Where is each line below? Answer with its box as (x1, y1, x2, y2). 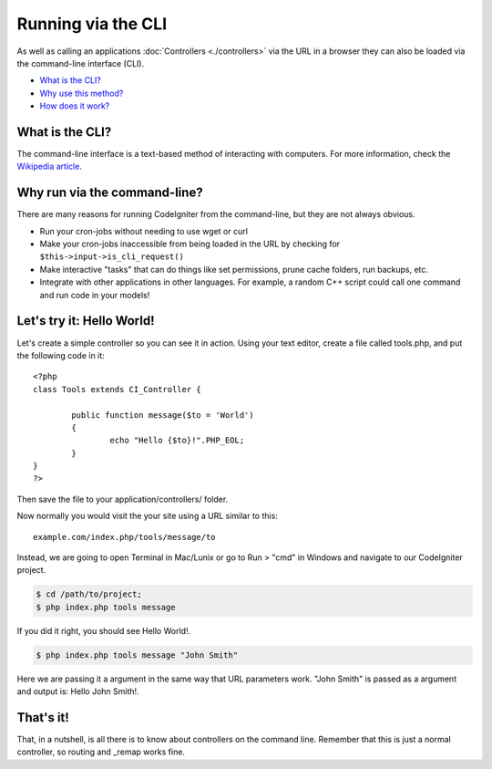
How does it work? (39, 100, 110, 111)
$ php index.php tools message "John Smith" (36, 649, 239, 660)
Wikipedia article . (16, 161, 82, 172)
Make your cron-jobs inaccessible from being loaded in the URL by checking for (39, 238, 341, 250)
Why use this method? (39, 88, 124, 99)
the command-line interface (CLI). (16, 57, 145, 68)
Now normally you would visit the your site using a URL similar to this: (16, 511, 278, 522)
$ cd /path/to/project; (36, 589, 143, 599)
